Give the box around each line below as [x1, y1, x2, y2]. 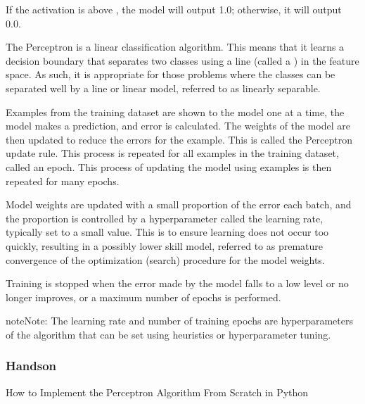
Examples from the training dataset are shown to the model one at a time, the [6, 104, 345, 119]
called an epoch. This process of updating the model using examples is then [6, 159, 332, 174]
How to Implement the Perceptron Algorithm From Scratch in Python [6, 384, 309, 399]
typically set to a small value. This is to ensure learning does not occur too [6, 225, 329, 239]
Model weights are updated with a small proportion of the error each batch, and [6, 197, 352, 212]
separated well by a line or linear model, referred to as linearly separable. [6, 80, 321, 95]
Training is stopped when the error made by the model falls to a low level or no [6, 276, 349, 291]
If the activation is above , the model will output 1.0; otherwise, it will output [6, 2, 342, 16]
